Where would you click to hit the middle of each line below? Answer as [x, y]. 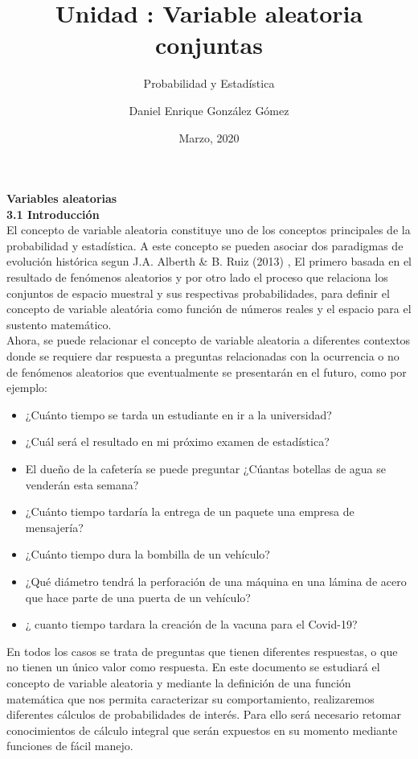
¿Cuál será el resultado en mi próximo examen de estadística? [177, 441]
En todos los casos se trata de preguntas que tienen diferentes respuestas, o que [202, 651]
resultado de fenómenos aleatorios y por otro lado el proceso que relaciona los [197, 277]
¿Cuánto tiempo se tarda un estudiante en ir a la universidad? [178, 414]
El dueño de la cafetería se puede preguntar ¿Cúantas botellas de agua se [206, 468]
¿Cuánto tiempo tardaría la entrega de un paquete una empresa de [190, 512]
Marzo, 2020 [209, 137]
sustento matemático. [59, 324]
